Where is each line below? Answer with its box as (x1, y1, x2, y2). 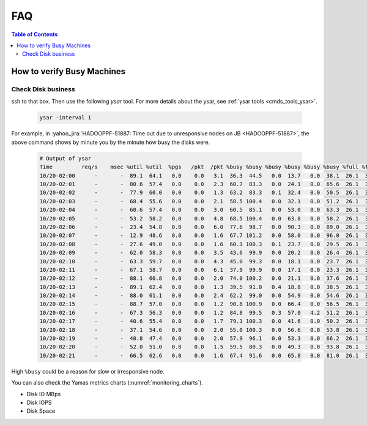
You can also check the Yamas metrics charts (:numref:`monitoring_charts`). (11, 379, 203, 386)
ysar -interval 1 (39, 114, 92, 121)
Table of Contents (11, 31, 58, 38)
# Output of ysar (39, 155, 92, 162)
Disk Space (26, 407, 56, 415)
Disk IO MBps (26, 390, 61, 397)
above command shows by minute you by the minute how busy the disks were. (11, 138, 210, 146)
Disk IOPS (26, 399, 52, 406)
